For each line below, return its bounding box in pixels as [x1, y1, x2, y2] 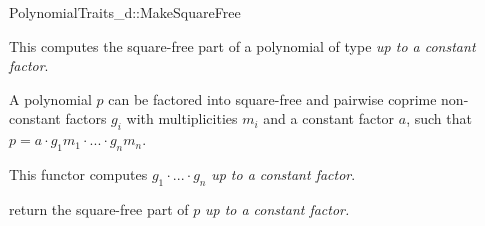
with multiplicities [126, 108, 238, 129]
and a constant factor [263, 108, 395, 129]
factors [65, 108, 107, 129]
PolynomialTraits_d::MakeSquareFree [9, 2, 241, 22]
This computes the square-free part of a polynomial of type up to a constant [9, 35, 476, 56]
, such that [406, 108, 472, 129]
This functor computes [9, 163, 148, 184]
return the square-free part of [9, 198, 189, 219]
